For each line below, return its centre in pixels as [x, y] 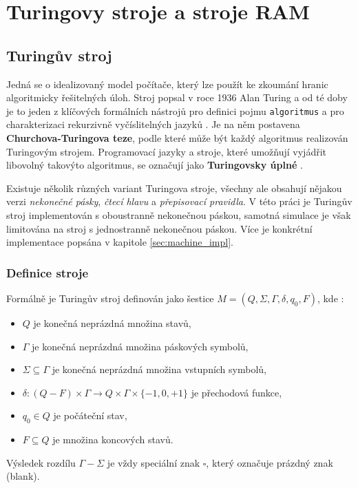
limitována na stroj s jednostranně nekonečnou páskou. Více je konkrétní [159, 228]
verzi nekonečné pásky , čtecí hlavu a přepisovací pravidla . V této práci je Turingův [179, 201]
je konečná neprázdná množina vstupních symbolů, [159, 369]
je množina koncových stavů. [113, 439]
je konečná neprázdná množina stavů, [112, 322]
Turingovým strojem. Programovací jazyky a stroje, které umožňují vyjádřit [166, 151]
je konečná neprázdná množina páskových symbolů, [140, 346]
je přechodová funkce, [236, 392]
